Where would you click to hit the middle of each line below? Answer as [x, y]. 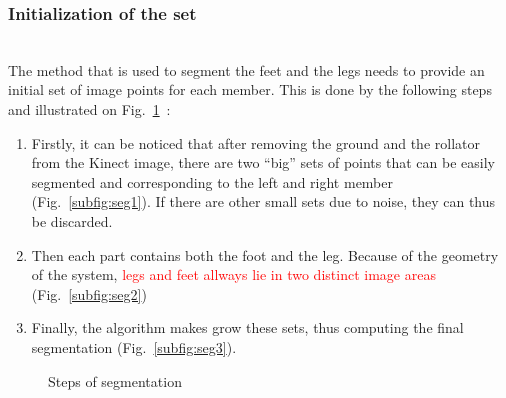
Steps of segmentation [115, 380]
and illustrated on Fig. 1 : [89, 109]
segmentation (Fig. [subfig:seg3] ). [134, 346]
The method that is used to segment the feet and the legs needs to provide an [246, 69]
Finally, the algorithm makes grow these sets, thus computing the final [247, 327]
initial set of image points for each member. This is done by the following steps [250, 89]
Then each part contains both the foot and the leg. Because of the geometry [265, 254]
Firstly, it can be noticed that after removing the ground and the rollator [255, 142]
